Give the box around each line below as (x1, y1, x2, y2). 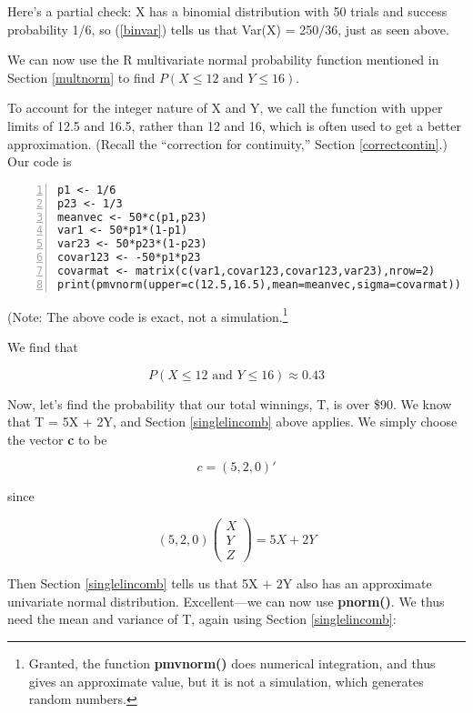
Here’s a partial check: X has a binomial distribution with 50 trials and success (7, 2, 448, 20)
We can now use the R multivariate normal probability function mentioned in (7, 50, 439, 69)
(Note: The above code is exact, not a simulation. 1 (7, 304, 288, 326)
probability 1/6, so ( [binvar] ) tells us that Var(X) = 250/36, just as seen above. (7, 19, 449, 38)
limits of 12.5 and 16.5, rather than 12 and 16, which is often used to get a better (7, 115, 461, 135)
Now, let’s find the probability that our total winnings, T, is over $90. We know (7, 394, 452, 413)
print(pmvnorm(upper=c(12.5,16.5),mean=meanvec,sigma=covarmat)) (57, 277, 461, 291)
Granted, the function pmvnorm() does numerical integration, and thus (28, 653, 436, 672)
